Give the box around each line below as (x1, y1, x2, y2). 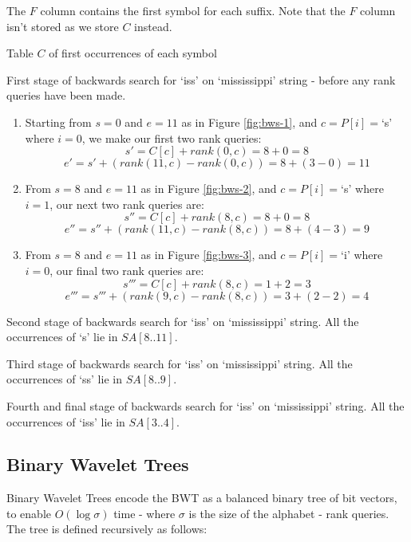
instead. (134, 18, 172, 34)
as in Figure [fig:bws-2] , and (140, 180, 277, 197)
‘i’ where (341, 246, 383, 263)
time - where (113, 505, 176, 521)
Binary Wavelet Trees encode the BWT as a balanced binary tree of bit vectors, (6, 489, 397, 506)
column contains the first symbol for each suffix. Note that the (40, 2, 346, 18)
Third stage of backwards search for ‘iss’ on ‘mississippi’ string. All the (6, 355, 353, 371)
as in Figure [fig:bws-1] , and (181, 113, 318, 130)
